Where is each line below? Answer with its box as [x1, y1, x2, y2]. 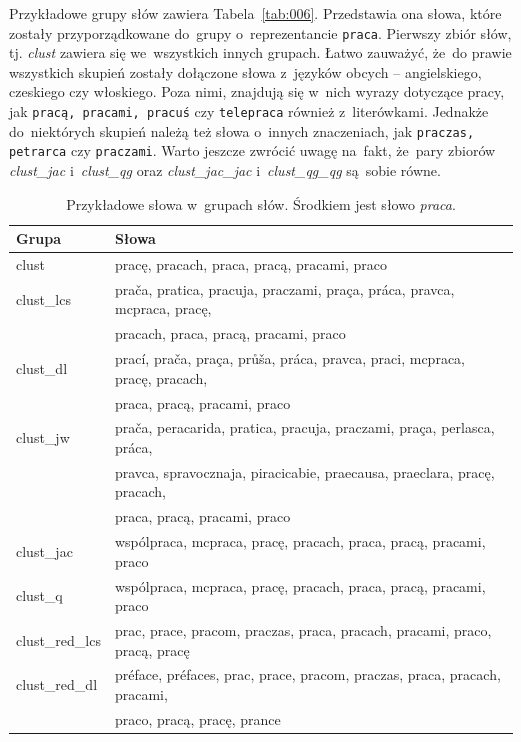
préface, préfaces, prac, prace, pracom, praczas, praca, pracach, [114, 664, 501, 685]
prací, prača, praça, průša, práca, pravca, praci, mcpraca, [114, 348, 465, 369]
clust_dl [16, 357, 68, 378]
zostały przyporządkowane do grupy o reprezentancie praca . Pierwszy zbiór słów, [9, 22, 512, 43]
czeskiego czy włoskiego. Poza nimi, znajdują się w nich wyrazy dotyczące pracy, [9, 81, 505, 102]
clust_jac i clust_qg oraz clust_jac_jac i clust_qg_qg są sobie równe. [9, 160, 441, 180]
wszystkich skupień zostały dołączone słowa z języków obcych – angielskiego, [9, 61, 482, 82]
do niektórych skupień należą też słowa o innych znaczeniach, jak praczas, [9, 120, 475, 141]
